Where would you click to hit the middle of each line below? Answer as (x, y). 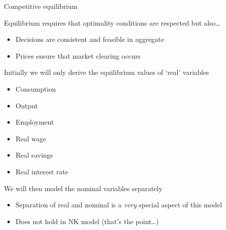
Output (27, 105)
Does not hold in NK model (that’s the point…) (87, 221)
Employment (35, 122)
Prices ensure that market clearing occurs (78, 55)
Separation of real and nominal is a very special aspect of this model (119, 205)
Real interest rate (42, 171)
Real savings (34, 155)
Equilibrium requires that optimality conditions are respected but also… (112, 22)
